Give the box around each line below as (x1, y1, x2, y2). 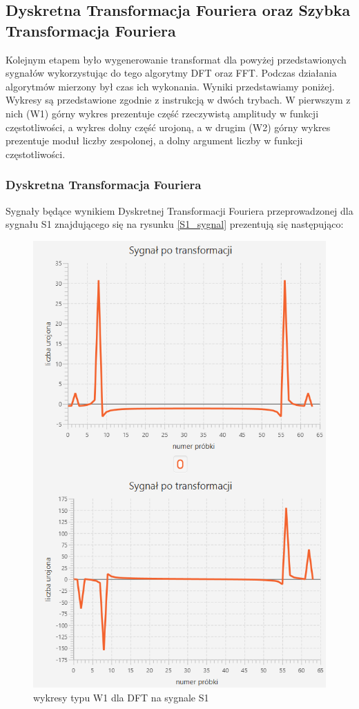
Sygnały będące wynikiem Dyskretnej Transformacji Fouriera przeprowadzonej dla (6, 203, 353, 217)
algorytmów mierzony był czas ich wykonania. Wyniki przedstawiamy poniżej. (6, 79, 335, 93)
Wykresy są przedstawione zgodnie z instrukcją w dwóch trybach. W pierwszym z (6, 93, 351, 107)
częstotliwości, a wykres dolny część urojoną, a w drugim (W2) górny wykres (6, 119, 331, 134)
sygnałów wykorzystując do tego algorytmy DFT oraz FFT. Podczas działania (6, 66, 337, 80)
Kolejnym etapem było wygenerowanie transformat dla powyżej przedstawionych (6, 52, 347, 66)
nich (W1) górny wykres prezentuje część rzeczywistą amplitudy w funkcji (6, 106, 319, 120)
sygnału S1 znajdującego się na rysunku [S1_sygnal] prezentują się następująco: (6, 217, 344, 231)
